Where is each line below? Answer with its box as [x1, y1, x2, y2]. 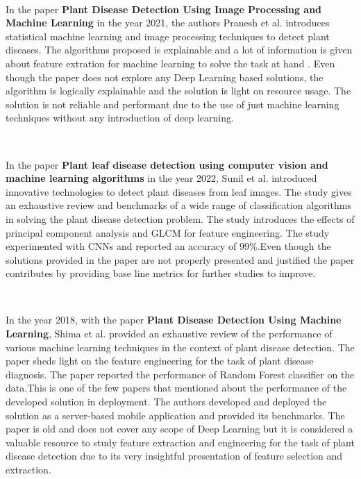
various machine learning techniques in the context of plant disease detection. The [6, 339, 355, 354]
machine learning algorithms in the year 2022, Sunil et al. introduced [6, 171, 317, 185]
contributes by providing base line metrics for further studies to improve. [6, 266, 316, 280]
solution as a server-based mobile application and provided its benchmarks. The [6, 407, 345, 422]
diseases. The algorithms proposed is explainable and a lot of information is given [6, 42, 353, 57]
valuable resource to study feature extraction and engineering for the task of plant [6, 435, 355, 449]
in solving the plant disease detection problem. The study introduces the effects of [6, 211, 355, 226]
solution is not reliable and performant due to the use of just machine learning [6, 96, 339, 111]
